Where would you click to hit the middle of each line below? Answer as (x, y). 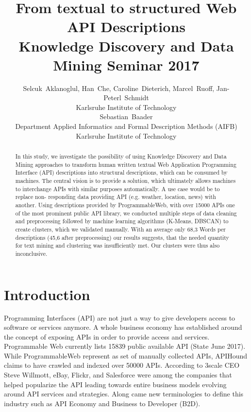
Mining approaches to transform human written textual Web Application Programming (126, 164)
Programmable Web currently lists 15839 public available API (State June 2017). (125, 346)
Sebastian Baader (126, 116)
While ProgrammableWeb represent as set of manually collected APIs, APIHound (126, 355)
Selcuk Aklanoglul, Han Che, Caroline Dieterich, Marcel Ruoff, (119, 88)
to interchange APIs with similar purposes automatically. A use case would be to (117, 188)
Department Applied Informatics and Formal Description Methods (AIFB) (126, 126)
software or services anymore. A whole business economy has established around (123, 327)
